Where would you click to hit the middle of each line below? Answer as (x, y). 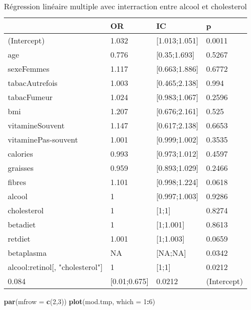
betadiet (22, 224)
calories (20, 154)
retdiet (19, 238)
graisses (21, 168)
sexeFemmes (29, 69)
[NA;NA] (171, 253)
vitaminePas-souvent (43, 139)
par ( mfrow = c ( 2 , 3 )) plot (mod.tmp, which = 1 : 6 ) (80, 301)
